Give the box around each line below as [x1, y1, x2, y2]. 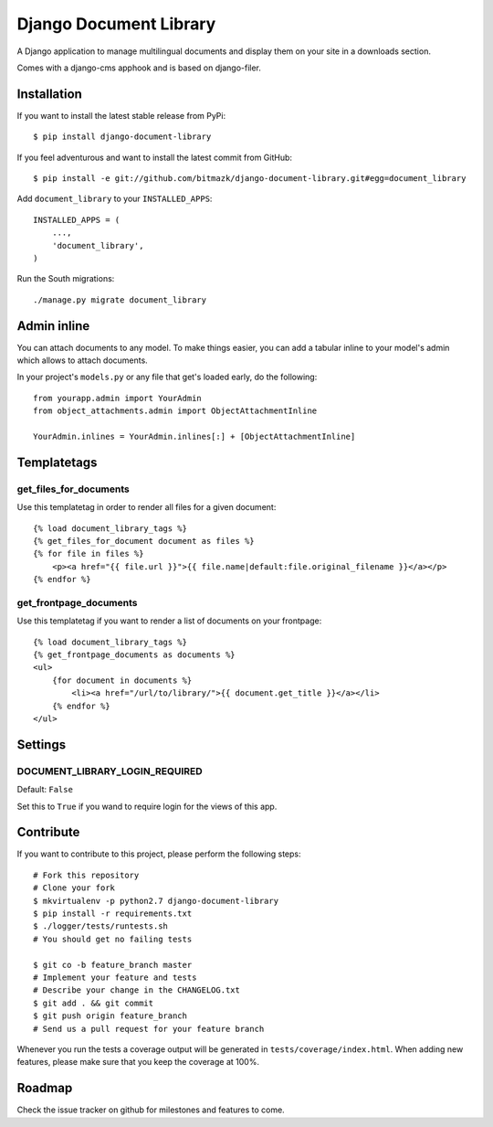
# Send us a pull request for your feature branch [33, 1024, 265, 1034]
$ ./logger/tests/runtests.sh [33, 921, 169, 931]
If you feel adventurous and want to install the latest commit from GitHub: [16, 152, 292, 163]
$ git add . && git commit [33, 997, 154, 1008]
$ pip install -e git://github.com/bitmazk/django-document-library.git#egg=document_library [33, 174, 467, 184]
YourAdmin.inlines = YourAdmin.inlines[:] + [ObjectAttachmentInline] [33, 431, 356, 441]
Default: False [16, 784, 73, 795]
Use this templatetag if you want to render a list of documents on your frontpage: [16, 615, 322, 626]
